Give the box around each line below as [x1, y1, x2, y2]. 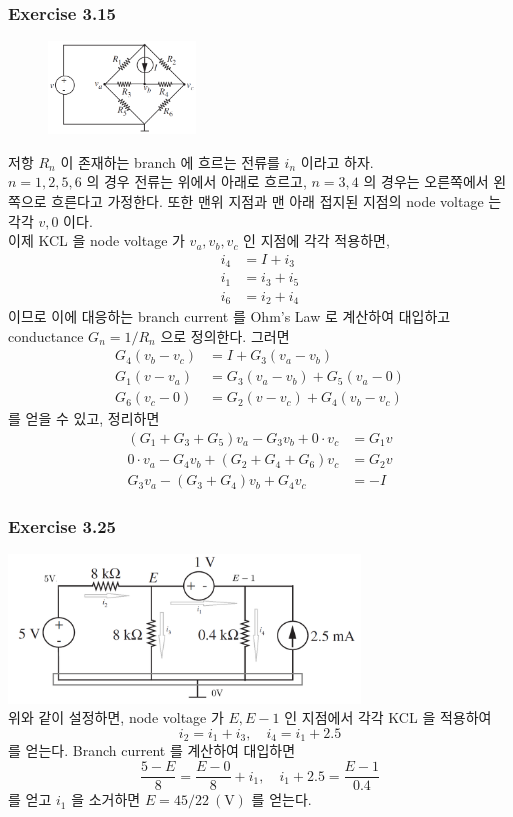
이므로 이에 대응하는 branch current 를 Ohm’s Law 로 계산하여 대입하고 [8, 306, 451, 327]
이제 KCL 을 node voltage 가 [8, 230, 185, 251]
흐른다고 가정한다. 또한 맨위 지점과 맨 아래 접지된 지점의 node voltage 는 [51, 190, 502, 211]
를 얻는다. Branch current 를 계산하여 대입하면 [8, 740, 296, 761]
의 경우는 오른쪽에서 [363, 171, 489, 192]
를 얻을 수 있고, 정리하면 [8, 408, 160, 429]
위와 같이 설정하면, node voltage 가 [8, 707, 224, 728]
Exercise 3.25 [8, 514, 117, 539]
